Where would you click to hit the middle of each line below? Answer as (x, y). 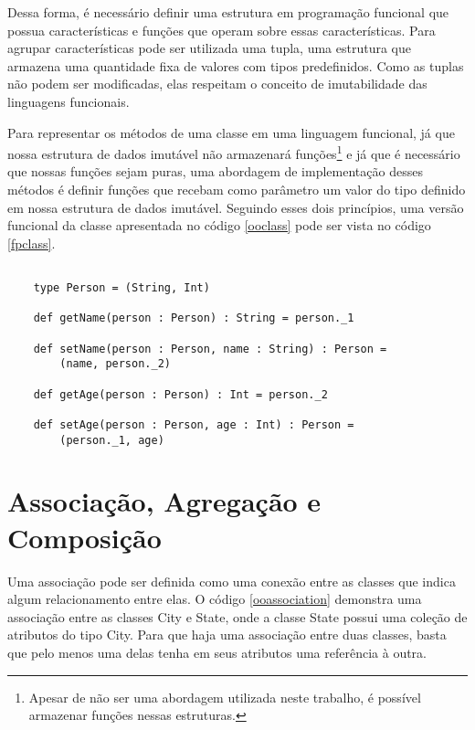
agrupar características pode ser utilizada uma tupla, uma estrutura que (209, 48)
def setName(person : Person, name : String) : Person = (210, 349)
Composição (84, 537)
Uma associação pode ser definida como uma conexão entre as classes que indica (232, 581)
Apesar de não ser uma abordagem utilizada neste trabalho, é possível (225, 697)
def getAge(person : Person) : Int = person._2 (180, 394)
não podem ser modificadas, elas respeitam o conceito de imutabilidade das (217, 84)
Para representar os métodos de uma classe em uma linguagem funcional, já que (231, 132)
